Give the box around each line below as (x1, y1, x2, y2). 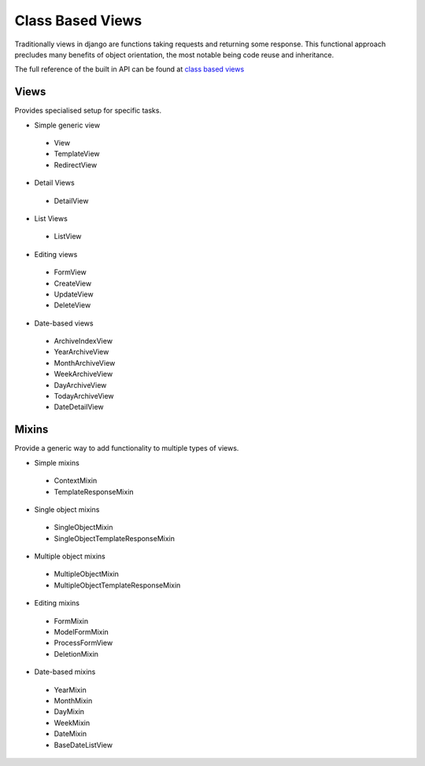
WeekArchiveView (54, 370, 113, 379)
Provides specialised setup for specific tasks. (14, 106, 161, 116)
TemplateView (54, 149, 100, 159)
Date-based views (34, 319, 94, 328)
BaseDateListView (54, 740, 113, 749)
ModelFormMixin (54, 628, 109, 637)
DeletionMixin (54, 649, 98, 658)
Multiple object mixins (34, 551, 105, 562)
